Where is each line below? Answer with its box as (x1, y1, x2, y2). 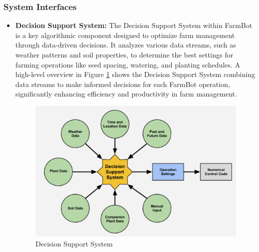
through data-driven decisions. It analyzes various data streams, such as (15, 39, 236, 50)
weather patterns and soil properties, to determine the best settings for (15, 49, 233, 59)
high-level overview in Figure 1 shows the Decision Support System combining (15, 69, 255, 79)
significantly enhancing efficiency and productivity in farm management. (15, 88, 237, 99)
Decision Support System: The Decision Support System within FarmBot (15, 20, 252, 30)
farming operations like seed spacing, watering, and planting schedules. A (15, 59, 240, 69)
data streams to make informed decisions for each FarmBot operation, (15, 78, 230, 89)
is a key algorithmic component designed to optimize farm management (15, 29, 235, 40)
